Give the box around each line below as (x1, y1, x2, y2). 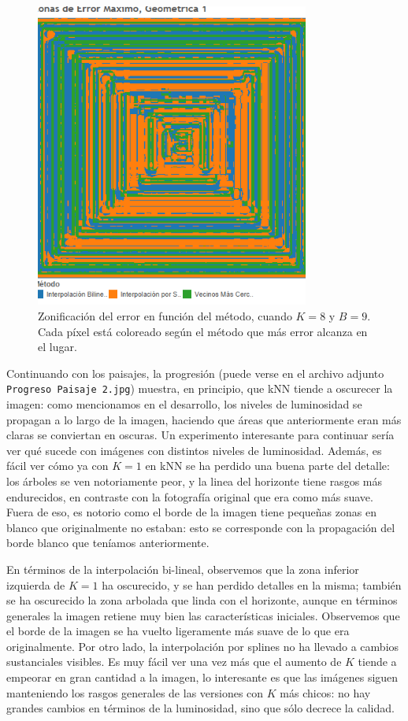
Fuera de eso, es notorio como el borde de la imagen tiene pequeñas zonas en (6, 504, 376, 520)
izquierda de (6, 576, 65, 593)
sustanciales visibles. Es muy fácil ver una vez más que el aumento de (6, 653, 342, 670)
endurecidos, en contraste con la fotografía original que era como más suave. (6, 488, 373, 505)
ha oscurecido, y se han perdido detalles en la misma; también (102, 576, 402, 593)
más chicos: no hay (280, 684, 371, 701)
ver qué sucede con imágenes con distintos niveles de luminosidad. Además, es (6, 442, 382, 458)
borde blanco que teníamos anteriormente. (6, 534, 210, 551)
